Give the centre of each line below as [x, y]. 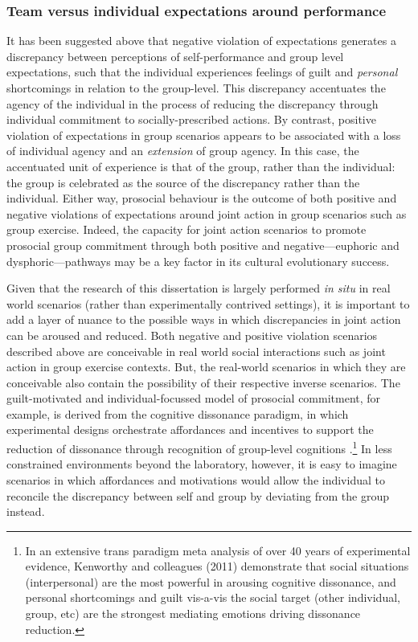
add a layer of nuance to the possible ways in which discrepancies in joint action [204, 319]
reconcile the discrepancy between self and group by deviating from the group [198, 495]
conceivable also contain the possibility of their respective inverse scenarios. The [203, 382]
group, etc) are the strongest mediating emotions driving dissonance [193, 613]
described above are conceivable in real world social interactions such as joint [196, 351]
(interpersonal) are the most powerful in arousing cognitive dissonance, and [211, 581]
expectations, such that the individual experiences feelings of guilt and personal [202, 72]
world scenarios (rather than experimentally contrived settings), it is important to [208, 303]
